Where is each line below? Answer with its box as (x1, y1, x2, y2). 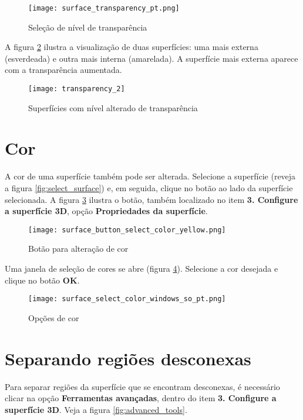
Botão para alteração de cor (28, 242, 129, 255)
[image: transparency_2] (28, 85, 125, 94)
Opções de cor (28, 311, 79, 324)
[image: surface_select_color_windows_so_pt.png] (28, 295, 226, 304)
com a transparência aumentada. (5, 64, 122, 76)
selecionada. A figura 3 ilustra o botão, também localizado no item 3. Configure (5, 193, 298, 205)
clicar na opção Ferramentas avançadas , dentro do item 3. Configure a (5, 392, 277, 404)
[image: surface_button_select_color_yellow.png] (28, 225, 226, 234)
